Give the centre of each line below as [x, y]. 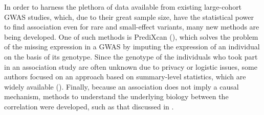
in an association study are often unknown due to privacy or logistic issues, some [131, 66]
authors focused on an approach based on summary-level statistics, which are [125, 77]
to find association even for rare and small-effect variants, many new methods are [132, 27]
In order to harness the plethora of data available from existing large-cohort [123, 7]
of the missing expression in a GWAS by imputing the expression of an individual [132, 47]
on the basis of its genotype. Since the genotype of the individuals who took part [131, 56]
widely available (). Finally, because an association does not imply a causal [122, 86]
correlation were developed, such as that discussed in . [89, 106]
